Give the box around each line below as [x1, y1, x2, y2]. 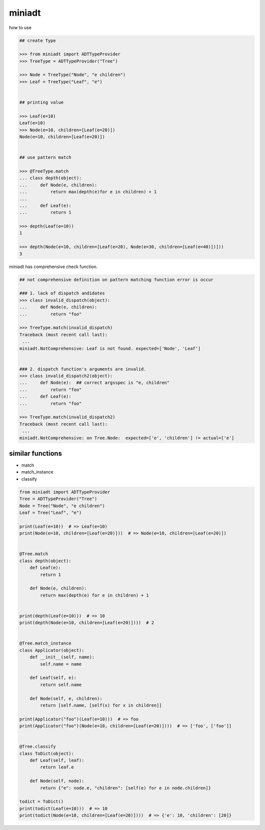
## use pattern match [19, 155, 72, 160]
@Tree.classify [19, 744, 56, 749]
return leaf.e [40, 765, 74, 770]
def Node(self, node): [29, 778, 84, 784]
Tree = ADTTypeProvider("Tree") [19, 496, 98, 502]
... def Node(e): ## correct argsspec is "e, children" [19, 380, 170, 385]
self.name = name [40, 661, 82, 667]
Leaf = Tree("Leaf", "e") [19, 510, 82, 516]
